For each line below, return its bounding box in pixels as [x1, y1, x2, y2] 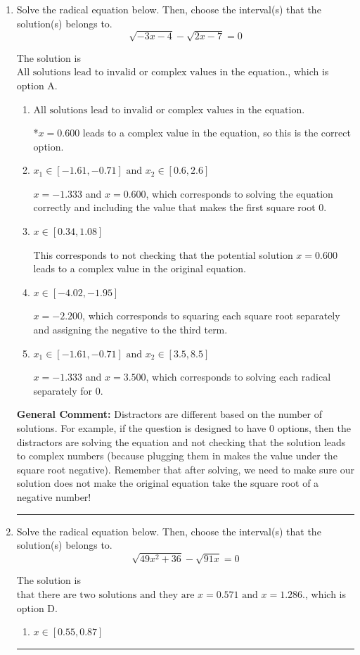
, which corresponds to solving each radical [146, 369, 331, 384]
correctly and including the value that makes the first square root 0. [33, 200, 327, 215]
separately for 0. [33, 383, 103, 398]
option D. [16, 600, 58, 615]
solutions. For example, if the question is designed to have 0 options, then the [16, 421, 351, 435]
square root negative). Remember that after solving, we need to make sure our [16, 462, 354, 476]
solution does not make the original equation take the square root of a [16, 476, 319, 490]
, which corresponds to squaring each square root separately [82, 308, 340, 323]
